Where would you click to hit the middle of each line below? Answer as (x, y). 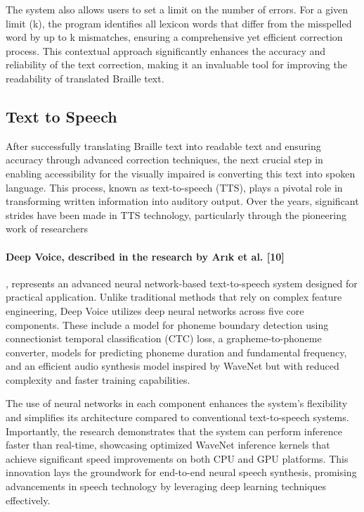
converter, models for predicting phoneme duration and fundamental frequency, (176, 352)
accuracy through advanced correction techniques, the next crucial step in (164, 160)
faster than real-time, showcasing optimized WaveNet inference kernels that (168, 445)
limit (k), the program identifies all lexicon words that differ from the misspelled (179, 23)
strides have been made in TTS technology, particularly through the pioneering (176, 214)
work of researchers (47, 229)
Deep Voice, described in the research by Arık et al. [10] (145, 256)
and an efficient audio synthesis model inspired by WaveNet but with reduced (173, 366)
